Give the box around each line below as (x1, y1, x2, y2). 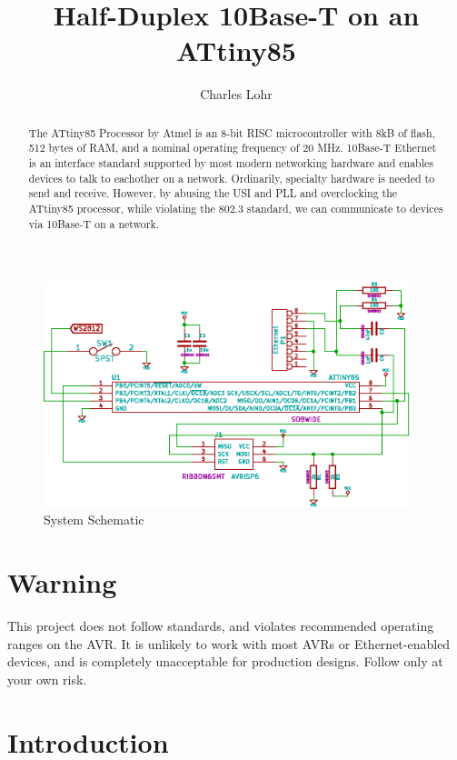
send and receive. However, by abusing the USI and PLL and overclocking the (28, 185, 398, 201)
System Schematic (44, 510, 144, 529)
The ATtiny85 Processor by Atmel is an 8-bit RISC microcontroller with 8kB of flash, (28, 125, 435, 140)
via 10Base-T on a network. (28, 215, 160, 231)
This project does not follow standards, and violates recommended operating (7, 616, 434, 635)
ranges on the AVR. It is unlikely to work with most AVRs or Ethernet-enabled (7, 634, 451, 653)
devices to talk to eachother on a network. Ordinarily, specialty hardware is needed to (28, 170, 435, 185)
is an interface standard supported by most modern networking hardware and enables (28, 155, 433, 171)
